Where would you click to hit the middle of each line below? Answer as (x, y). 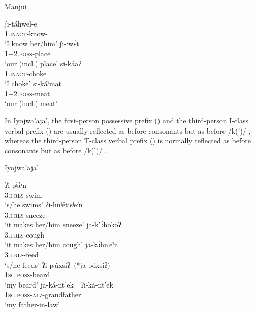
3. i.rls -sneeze (25, 214)
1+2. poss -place (28, 53)
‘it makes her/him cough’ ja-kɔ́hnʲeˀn (61, 244)
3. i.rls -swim (23, 194)
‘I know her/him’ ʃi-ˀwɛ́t (42, 43)
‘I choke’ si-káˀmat (33, 83)
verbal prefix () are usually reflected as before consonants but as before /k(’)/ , (128, 130)
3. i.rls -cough (25, 234)
